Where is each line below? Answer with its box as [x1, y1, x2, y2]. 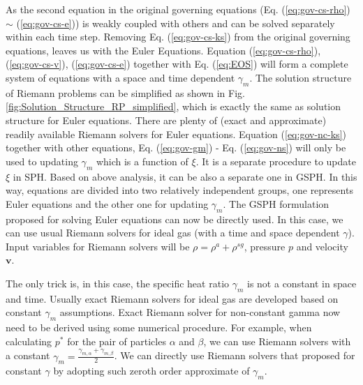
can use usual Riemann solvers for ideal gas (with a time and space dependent [6, 225, 340, 240]
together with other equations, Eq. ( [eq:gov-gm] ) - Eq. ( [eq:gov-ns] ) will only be [6, 140, 346, 155]
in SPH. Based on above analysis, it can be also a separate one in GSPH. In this [13, 169, 357, 183]
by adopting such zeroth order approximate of [53, 363, 250, 378]
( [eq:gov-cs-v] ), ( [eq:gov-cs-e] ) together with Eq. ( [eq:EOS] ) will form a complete [6, 56, 348, 71]
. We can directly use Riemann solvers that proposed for [114, 348, 355, 363]
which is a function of [96, 153, 188, 168]
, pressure [244, 239, 286, 253]
